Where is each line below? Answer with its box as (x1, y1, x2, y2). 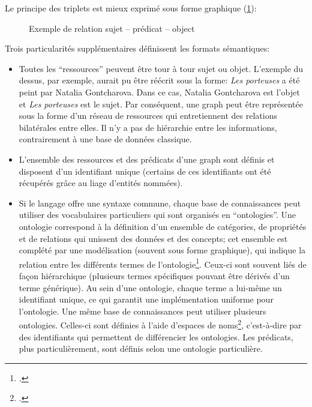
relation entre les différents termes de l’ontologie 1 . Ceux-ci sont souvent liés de (19, 256, 307, 270)
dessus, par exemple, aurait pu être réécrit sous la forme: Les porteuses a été (19, 74, 300, 86)
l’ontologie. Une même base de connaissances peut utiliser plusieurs (19, 304, 266, 317)
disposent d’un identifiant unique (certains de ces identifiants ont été (19, 164, 271, 177)
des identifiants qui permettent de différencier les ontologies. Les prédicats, (19, 330, 293, 343)
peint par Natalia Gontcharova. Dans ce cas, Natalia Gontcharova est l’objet (19, 85, 300, 98)
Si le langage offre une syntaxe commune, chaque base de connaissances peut (19, 196, 301, 209)
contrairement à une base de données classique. (19, 133, 192, 145)
